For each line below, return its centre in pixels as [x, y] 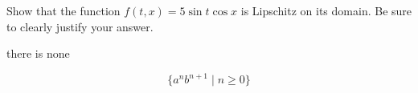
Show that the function [64, 10]
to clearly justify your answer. [80, 26]
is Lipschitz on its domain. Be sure [326, 10]
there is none [38, 53]
